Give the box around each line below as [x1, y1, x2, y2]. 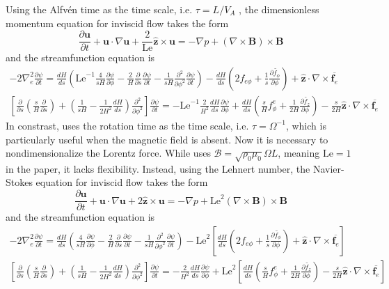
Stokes [6, 175, 33, 189]
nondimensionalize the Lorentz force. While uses [6, 146, 211, 160]
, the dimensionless [239, 2, 319, 16]
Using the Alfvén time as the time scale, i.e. [6, 2, 193, 16]
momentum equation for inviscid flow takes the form [6, 15, 229, 30]
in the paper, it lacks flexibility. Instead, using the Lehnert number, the [6, 161, 310, 175]
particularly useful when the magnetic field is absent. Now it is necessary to [6, 132, 328, 146]
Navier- [312, 161, 344, 175]
